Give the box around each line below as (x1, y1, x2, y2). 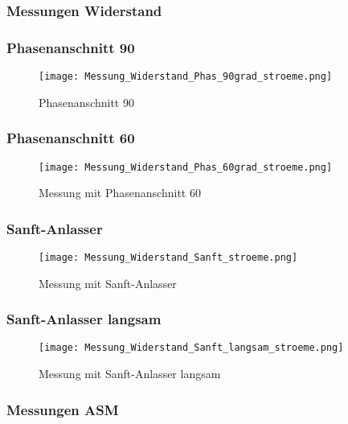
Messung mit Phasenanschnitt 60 (39, 184, 201, 201)
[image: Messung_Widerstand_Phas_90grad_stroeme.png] (39, 71, 333, 83)
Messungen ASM (6, 399, 119, 419)
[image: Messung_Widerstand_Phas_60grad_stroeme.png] (39, 161, 333, 173)
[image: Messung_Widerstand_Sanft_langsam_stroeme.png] (39, 342, 344, 354)
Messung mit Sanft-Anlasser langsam (39, 365, 221, 382)
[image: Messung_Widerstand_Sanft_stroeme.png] (39, 252, 298, 263)
